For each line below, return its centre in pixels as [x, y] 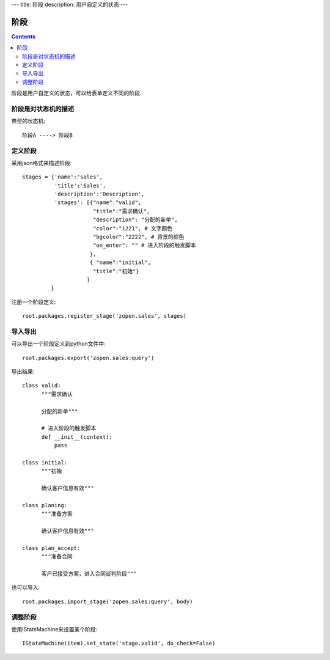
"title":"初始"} [116, 271]
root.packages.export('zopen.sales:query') [88, 358]
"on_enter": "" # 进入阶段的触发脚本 [144, 245]
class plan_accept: [51, 548]
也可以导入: [26, 587]
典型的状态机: [28, 121]
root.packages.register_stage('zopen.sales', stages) [104, 316]
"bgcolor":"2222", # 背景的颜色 [138, 237]
